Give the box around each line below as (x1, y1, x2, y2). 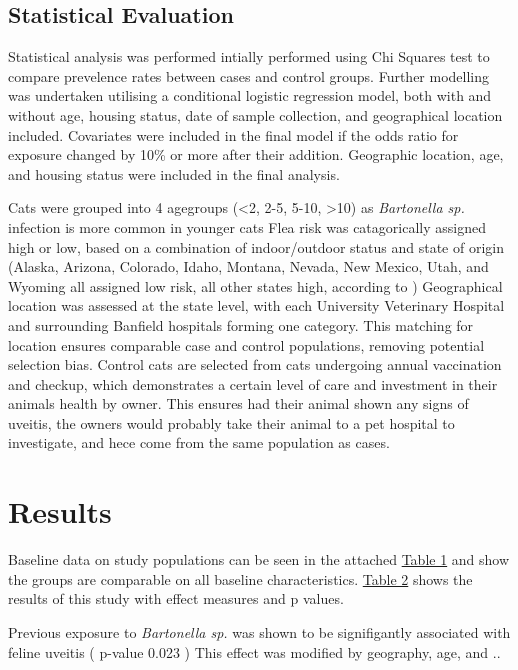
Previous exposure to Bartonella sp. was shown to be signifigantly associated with (8, 621, 511, 642)
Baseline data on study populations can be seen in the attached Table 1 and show (8, 549, 510, 570)
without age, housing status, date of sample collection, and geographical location (8, 104, 503, 125)
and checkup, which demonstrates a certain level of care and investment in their (8, 373, 498, 394)
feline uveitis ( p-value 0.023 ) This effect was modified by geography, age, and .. (8, 641, 501, 662)
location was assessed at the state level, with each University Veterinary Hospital (8, 295, 505, 316)
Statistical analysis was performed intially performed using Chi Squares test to (8, 46, 490, 67)
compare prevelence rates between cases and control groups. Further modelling (8, 65, 490, 86)
